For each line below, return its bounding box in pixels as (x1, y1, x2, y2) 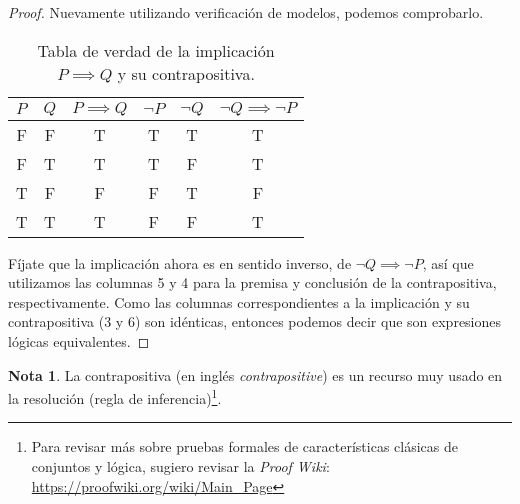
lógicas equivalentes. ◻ (8, 330, 150, 351)
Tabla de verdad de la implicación (37, 38, 275, 62)
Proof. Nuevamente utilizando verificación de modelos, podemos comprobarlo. (8, 2, 484, 22)
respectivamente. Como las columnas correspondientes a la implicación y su (8, 291, 470, 312)
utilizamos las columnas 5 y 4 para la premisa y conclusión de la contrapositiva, (8, 272, 497, 293)
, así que (422, 252, 474, 273)
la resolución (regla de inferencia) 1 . (8, 385, 222, 408)
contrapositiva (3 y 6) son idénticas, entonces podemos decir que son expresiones (8, 311, 502, 332)
